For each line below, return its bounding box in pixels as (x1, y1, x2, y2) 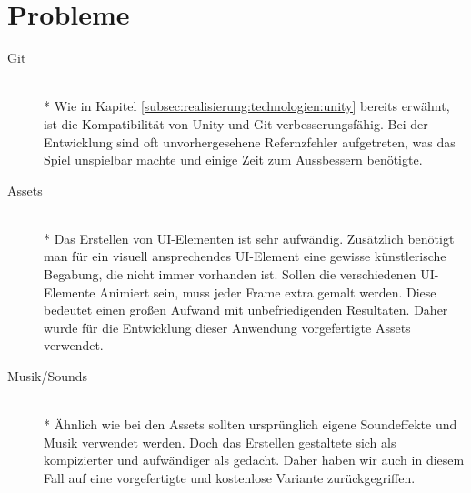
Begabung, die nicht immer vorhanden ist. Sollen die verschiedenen (44, 265, 416, 284)
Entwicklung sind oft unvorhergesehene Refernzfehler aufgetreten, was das (44, 132, 456, 151)
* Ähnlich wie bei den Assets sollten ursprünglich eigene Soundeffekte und (44, 415, 457, 434)
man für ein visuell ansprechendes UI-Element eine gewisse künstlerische (44, 246, 446, 266)
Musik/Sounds (7, 367, 88, 386)
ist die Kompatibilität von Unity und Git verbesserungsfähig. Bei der (44, 114, 428, 133)
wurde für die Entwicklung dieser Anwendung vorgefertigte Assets (44, 317, 411, 337)
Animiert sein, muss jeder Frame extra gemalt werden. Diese (99, 282, 436, 301)
